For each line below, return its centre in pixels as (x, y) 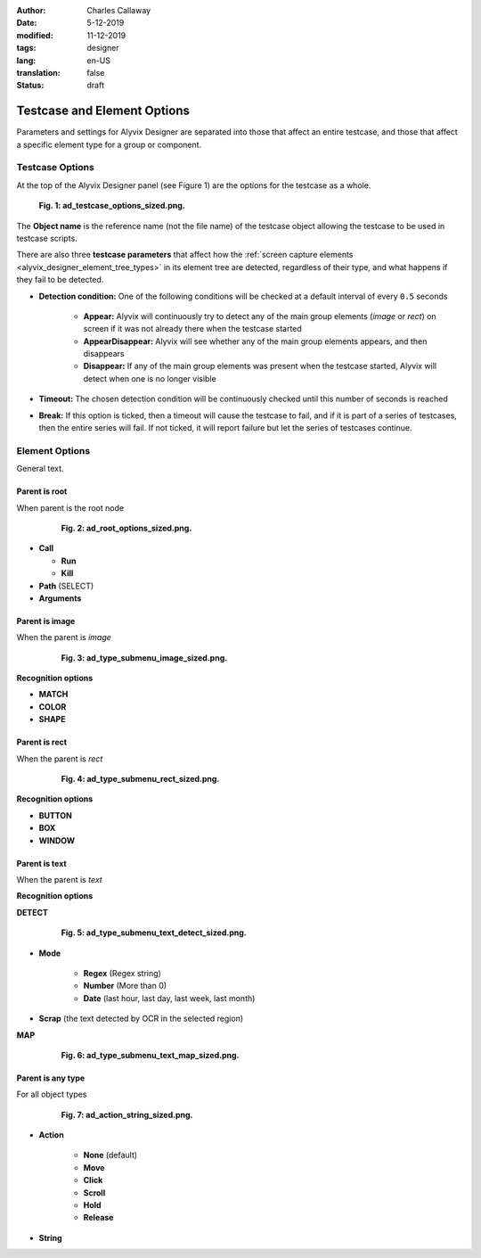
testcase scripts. (47, 238)
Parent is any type (51, 1078)
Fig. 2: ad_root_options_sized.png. (126, 528)
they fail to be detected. (60, 280)
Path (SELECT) (66, 586)
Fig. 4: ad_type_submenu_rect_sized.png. (140, 779)
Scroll (94, 1192)
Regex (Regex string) (122, 973)
